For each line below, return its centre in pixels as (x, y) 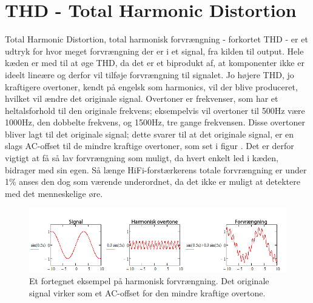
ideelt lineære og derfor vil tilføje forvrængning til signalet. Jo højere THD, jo (150, 74)
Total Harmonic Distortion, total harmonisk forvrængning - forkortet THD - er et (156, 39)
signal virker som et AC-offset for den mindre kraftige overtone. (147, 292)
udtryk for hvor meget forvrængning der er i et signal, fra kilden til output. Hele (154, 51)
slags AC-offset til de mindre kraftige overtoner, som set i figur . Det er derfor (150, 146)
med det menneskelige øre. (54, 193)
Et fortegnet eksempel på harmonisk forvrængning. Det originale (149, 281)
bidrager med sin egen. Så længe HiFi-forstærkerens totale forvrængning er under (156, 169)
